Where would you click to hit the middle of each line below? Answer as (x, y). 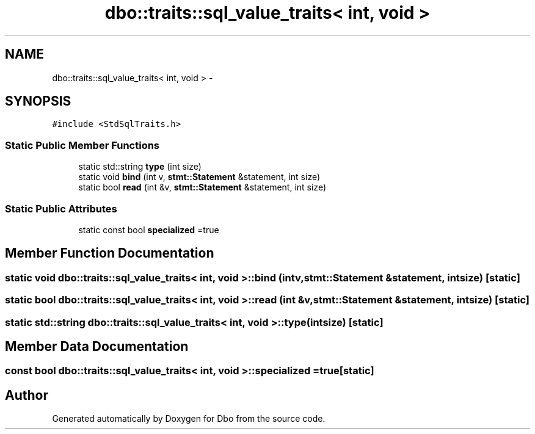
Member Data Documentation (97, 346)
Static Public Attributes (61, 208)
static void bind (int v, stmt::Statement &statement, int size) (199, 177)
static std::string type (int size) (140, 167)
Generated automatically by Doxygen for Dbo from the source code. (189, 419)
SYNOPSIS (38, 101)
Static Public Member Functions (82, 145)
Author (27, 395)
